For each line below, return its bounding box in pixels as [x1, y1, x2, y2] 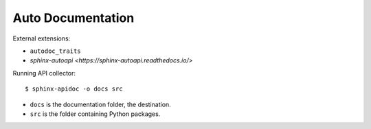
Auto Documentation [12, 10, 135, 25]
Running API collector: [12, 69, 76, 77]
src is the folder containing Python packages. [30, 110, 161, 118]
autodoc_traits [30, 47, 82, 55]
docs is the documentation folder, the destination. [30, 100, 171, 108]
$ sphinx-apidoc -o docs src [25, 85, 123, 93]
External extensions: [12, 34, 71, 43]
